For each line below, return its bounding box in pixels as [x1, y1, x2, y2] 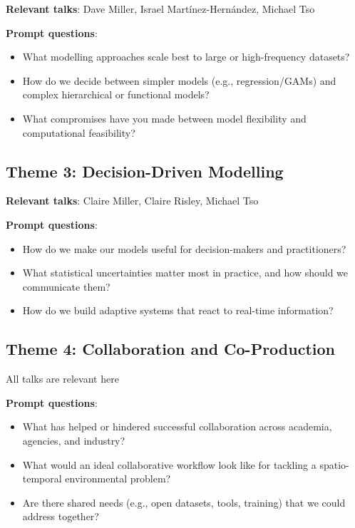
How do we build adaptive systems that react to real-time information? [22, 303, 334, 318]
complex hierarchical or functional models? [22, 87, 210, 102]
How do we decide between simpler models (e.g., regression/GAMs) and [22, 73, 336, 88]
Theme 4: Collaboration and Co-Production [6, 338, 336, 360]
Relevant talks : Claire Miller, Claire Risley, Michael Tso [6, 193, 259, 208]
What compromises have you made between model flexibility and [22, 110, 307, 125]
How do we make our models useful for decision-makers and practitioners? [22, 241, 346, 256]
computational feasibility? [22, 125, 135, 140]
